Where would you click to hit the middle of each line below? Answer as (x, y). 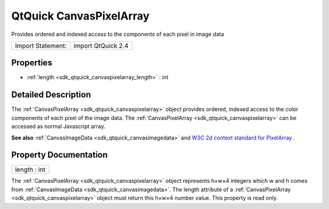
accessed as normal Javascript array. (58, 126)
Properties (32, 63)
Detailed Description (51, 95)
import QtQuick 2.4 (101, 46)
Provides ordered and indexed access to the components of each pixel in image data (118, 34)
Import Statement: (41, 46)
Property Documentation (59, 155)
